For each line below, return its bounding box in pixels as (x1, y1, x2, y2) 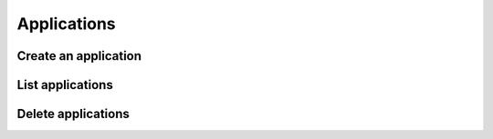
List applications (16, 77, 113, 93)
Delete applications (16, 106, 130, 122)
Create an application (16, 48, 142, 64)
